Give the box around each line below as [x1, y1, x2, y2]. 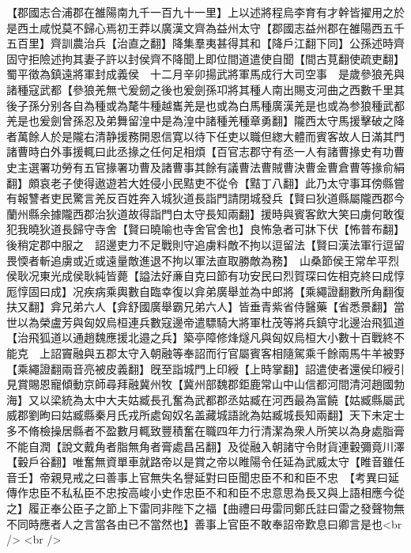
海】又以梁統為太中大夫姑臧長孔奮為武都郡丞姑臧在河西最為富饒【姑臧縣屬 [6, 391, 394, 407]
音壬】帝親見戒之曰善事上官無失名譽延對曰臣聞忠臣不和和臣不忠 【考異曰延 [6, 468, 399, 485]
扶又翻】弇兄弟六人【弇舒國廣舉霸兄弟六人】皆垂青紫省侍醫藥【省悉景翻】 [6, 298, 394, 315]
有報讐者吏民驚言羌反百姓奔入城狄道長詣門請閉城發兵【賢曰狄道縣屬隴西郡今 [6, 190, 405, 206]
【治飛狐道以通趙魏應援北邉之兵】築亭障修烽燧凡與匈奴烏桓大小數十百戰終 [6, 329, 394, 346]
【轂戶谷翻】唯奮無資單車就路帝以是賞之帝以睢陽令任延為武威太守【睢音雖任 [6, 453, 405, 470]
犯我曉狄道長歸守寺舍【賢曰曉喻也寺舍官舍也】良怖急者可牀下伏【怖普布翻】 [6, 221, 405, 237]
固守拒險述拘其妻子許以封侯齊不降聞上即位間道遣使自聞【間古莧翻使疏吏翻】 [6, 50, 405, 66]
